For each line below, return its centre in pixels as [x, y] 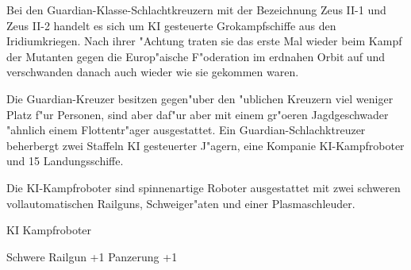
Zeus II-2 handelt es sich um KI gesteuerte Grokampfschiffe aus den [171, 25]
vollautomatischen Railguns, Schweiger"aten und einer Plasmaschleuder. [181, 203]
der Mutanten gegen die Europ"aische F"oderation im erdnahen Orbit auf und [196, 56]
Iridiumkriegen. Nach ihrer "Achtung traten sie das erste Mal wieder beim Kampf [204, 41]
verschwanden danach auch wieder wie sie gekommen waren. [153, 72]
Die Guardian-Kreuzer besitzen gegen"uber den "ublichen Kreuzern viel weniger [200, 98]
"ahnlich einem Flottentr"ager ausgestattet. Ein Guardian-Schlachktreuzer [186, 130]
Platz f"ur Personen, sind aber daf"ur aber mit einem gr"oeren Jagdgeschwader [198, 114]
